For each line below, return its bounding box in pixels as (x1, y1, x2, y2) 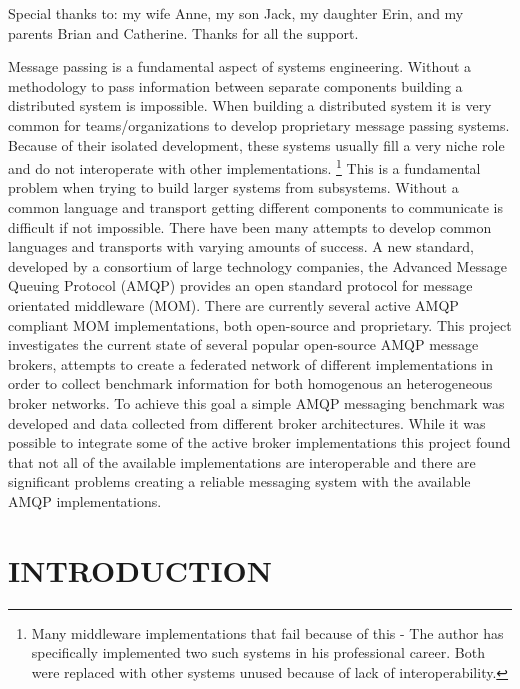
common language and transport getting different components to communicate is (8, 197, 503, 217)
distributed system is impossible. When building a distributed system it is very (8, 95, 492, 116)
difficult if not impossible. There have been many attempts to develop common (8, 216, 492, 237)
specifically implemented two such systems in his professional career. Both (31, 642, 485, 663)
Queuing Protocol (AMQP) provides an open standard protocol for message (8, 275, 473, 296)
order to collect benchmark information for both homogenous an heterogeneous (8, 373, 493, 394)
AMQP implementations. (8, 490, 162, 511)
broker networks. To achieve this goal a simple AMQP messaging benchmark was (8, 392, 505, 413)
